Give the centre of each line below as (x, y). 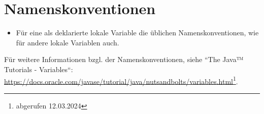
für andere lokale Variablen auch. (68, 42)
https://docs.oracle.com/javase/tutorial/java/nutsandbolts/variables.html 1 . (121, 80)
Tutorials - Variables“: (39, 69)
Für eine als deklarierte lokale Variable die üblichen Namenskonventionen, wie (137, 33)
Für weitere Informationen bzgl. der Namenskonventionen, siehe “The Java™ (124, 59)
